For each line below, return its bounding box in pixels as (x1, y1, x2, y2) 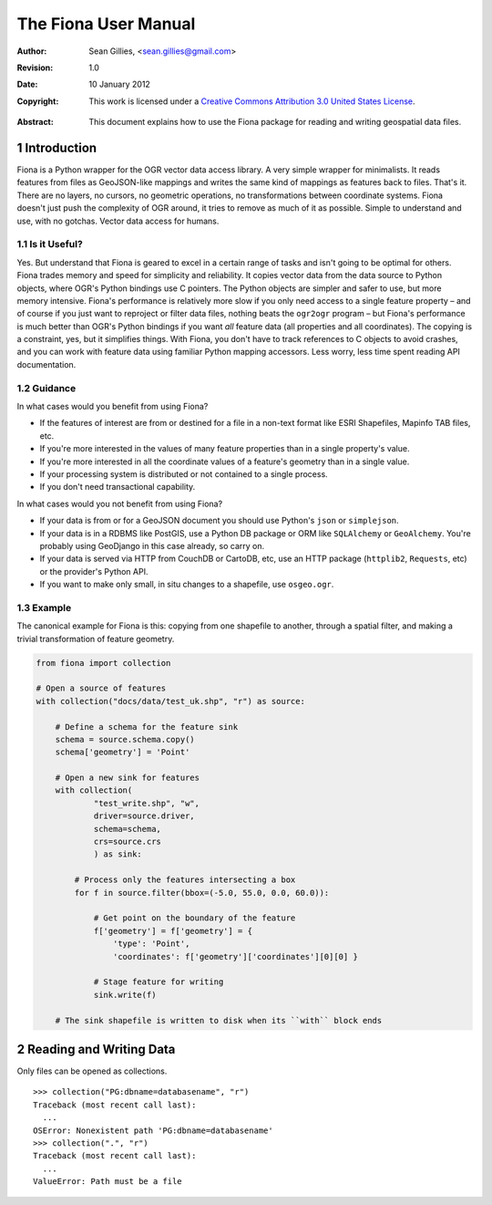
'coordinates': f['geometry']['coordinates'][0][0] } (112, 951, 359, 961)
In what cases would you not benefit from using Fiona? (16, 498, 223, 509)
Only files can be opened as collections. (16, 1065, 168, 1076)
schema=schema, (93, 824, 161, 834)
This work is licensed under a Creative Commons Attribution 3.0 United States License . (88, 96, 415, 107)
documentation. (16, 358, 77, 369)
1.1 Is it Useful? (16, 238, 84, 251)
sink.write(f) (93, 990, 157, 1000)
